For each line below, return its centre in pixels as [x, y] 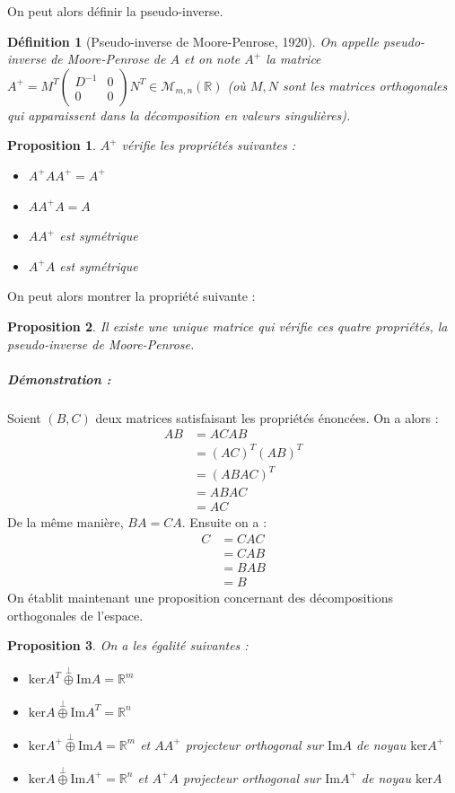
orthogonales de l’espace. [75, 615]
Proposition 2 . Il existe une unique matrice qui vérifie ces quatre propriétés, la [227, 326]
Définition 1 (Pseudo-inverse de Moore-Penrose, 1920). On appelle [193, 41]
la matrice [293, 59]
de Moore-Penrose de [108, 59]
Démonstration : [59, 379]
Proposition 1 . [52, 145]
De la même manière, [66, 522]
